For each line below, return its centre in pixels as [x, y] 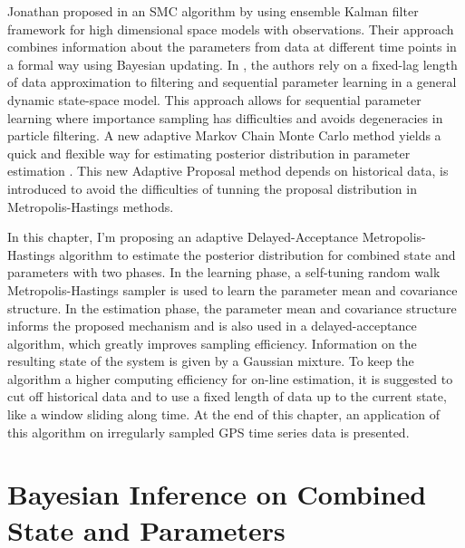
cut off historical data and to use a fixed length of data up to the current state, [227, 396]
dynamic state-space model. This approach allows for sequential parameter [214, 99]
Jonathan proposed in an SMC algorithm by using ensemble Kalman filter [213, 11]
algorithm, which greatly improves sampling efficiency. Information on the [212, 343]
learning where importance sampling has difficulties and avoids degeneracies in [225, 117]
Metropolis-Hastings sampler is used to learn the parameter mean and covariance [232, 289]
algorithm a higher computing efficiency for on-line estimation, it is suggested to [230, 378]
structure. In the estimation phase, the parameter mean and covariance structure [232, 308]
